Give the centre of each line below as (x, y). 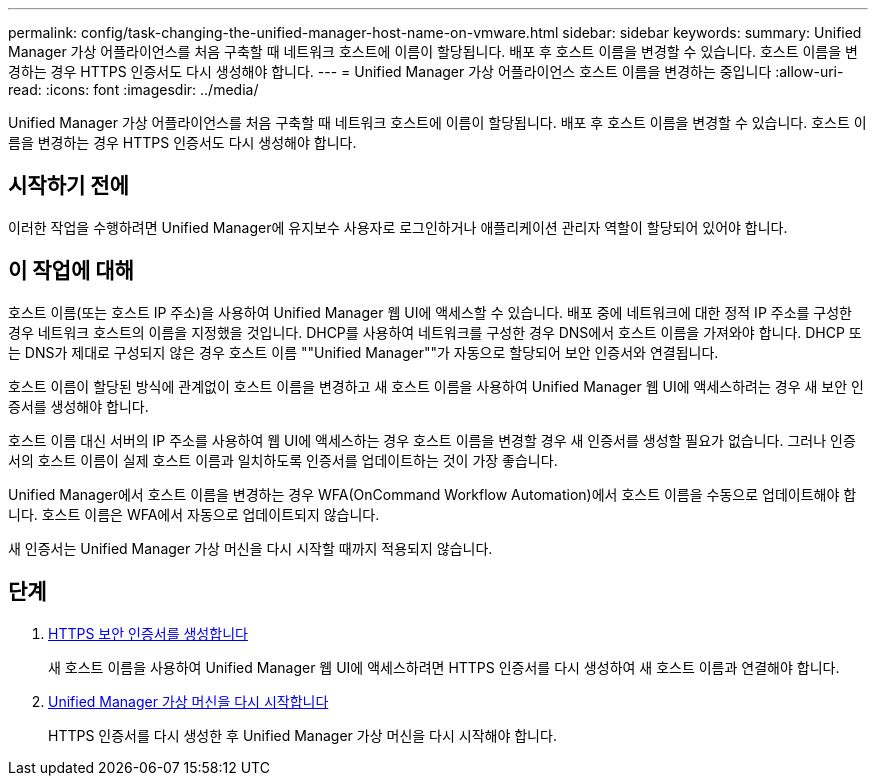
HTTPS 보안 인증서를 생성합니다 (148, 633)
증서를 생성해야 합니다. (78, 406)
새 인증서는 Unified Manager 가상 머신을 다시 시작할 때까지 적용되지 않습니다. (250, 548)
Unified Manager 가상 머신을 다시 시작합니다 (188, 701)
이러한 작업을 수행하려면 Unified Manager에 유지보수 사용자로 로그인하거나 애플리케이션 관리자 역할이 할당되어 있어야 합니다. (398, 227)
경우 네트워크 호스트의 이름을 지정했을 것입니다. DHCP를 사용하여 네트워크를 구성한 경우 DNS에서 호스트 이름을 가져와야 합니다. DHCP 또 (435, 332)
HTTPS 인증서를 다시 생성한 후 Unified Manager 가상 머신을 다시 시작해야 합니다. (302, 735)
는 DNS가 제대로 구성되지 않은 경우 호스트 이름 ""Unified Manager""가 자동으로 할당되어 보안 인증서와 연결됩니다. (363, 352)
